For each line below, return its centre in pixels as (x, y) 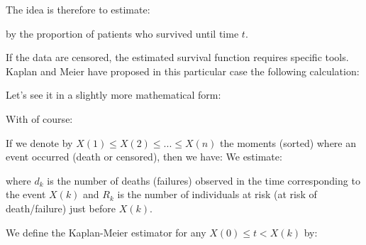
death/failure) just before (61, 208)
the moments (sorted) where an (288, 142)
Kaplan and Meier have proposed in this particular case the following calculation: (183, 71)
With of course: (39, 118)
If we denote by (39, 142)
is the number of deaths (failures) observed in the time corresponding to (204, 180)
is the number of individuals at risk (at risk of (217, 194)
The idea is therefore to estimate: (78, 9)
